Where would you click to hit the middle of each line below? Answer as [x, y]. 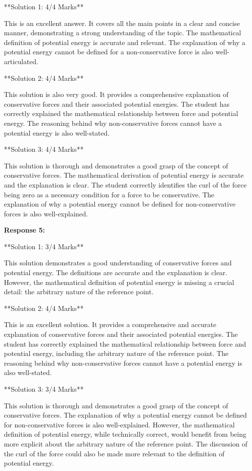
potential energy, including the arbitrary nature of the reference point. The [116, 353]
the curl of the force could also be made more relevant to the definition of [114, 453]
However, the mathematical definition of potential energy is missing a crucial [119, 282]
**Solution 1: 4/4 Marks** [44, 6]
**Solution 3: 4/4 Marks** [44, 149]
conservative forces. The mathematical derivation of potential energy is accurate [124, 175]
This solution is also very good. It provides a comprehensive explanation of [116, 94]
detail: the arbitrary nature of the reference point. [79, 292]
